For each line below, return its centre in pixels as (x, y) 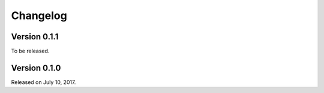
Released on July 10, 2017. (43, 82)
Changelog (39, 15)
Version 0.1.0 (36, 68)
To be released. (30, 51)
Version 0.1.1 (35, 37)
